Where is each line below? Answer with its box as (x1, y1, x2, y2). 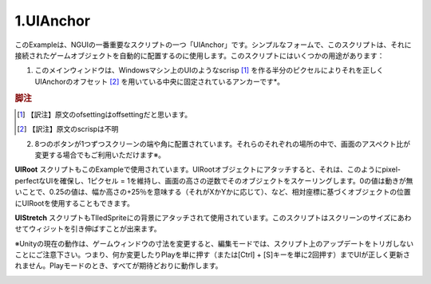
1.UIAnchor (14, 12, 91, 30)
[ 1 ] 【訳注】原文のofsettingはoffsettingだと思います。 (17, 109, 192, 119)
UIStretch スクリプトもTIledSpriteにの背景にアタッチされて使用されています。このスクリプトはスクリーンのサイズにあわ (14, 212, 412, 223)
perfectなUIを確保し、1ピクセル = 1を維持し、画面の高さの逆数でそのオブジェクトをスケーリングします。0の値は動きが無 (14, 176, 413, 185)
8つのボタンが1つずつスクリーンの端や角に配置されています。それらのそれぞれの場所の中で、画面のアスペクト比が (34, 139, 411, 148)
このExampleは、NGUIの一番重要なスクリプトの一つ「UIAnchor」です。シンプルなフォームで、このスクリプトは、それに (14, 40, 412, 49)
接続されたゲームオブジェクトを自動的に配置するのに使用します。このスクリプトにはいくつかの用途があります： (14, 50, 385, 60)
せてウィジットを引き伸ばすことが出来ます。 (14, 224, 161, 234)
